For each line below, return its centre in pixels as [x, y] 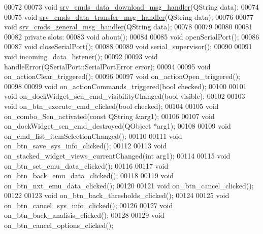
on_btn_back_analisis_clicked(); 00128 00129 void [84, 215]
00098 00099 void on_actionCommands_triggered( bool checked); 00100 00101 [125, 86]
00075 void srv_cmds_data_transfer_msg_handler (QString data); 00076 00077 [129, 16]
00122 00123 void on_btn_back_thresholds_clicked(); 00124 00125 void [117, 195]
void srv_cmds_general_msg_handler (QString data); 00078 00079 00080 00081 [128, 27]
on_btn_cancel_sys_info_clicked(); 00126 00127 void [89, 205]
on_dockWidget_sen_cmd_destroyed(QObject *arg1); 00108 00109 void [118, 126]
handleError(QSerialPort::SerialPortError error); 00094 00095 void [107, 66]
